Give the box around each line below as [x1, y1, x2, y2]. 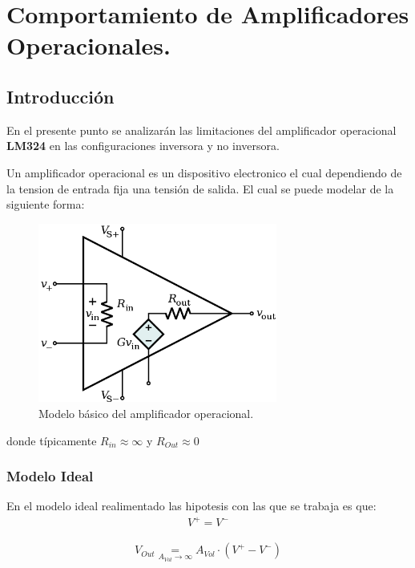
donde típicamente [6, 432, 97, 448]
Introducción [6, 83, 115, 108]
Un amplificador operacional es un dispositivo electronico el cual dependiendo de [6, 164, 402, 181]
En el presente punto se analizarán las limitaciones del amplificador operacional [6, 121, 397, 138]
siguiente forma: [6, 196, 85, 213]
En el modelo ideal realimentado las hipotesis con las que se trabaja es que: [6, 497, 377, 514]
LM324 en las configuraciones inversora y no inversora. [6, 137, 280, 154]
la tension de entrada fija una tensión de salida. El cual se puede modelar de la [6, 180, 394, 197]
